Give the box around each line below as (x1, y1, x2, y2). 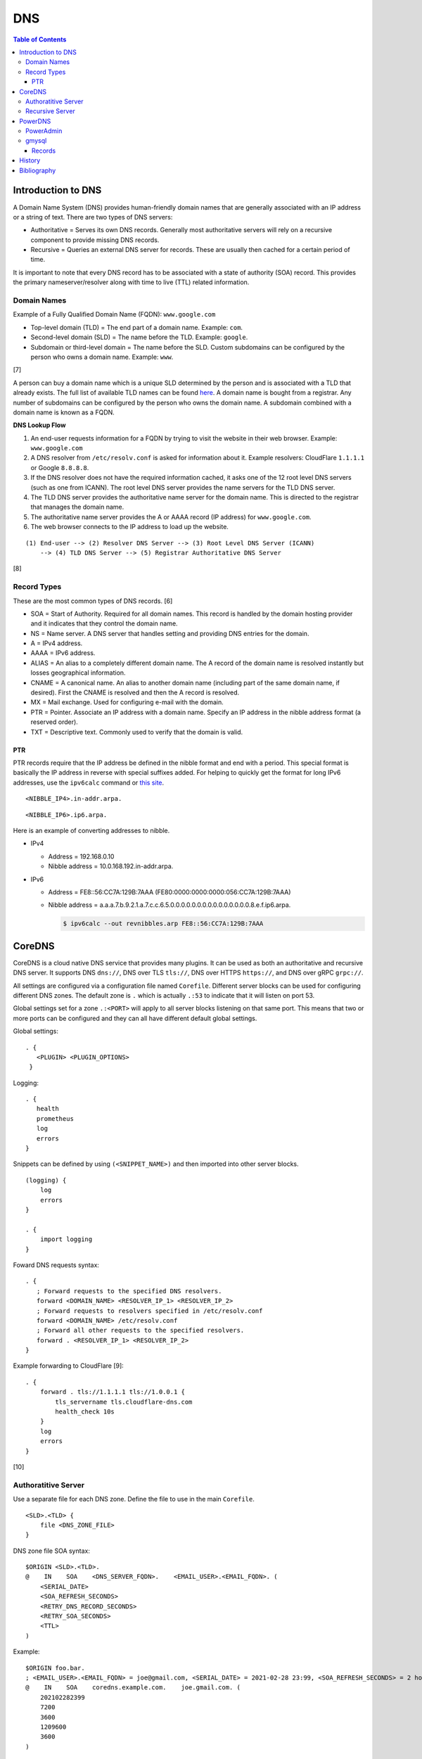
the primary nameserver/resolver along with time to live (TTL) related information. (13, 278, 250, 286)
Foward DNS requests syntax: (13, 1260, 100, 1269)
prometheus (36, 1115, 74, 1122)
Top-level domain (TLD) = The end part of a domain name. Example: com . (30, 323, 243, 331)
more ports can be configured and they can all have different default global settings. (13, 1014, 257, 1022)
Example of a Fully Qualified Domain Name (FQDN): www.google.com (13, 310, 216, 319)
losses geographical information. (30, 668, 126, 677)
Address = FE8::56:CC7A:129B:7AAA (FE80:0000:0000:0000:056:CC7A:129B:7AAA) (48, 887, 291, 896)
